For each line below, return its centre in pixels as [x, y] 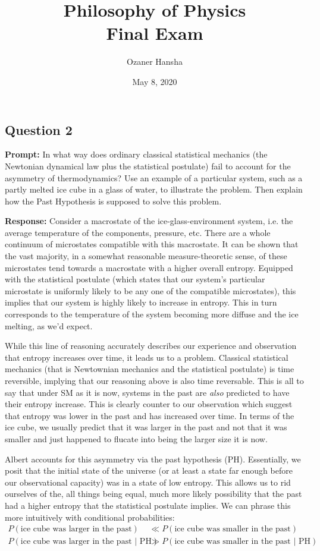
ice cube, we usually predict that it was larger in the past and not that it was [146, 427]
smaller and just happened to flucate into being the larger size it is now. [136, 438]
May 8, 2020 [155, 81]
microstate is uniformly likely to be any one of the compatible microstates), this [150, 290]
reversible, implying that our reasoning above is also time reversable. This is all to [154, 380]
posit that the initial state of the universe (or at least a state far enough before [149, 470]
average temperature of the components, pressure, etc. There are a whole [138, 232]
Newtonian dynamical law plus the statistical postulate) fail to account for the [148, 166]
